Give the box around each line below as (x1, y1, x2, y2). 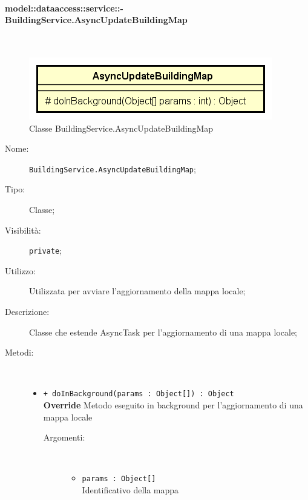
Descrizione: (5, 305, 50, 318)
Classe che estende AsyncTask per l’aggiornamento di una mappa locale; (29, 325, 297, 338)
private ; (29, 244, 62, 257)
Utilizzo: (5, 264, 36, 277)
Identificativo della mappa (82, 484, 179, 496)
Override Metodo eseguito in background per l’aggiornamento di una (43, 399, 303, 411)
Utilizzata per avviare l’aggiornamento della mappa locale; (29, 285, 246, 297)
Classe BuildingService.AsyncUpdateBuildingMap (29, 121, 214, 134)
